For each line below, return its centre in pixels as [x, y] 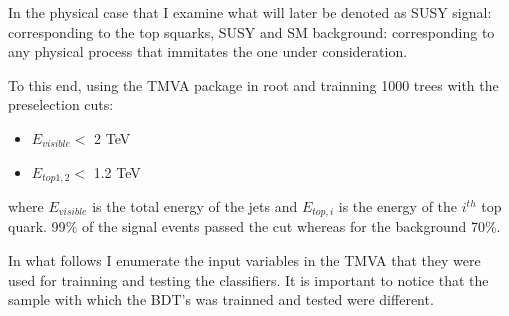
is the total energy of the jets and [195, 206]
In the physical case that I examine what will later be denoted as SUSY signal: [250, 12]
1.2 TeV [117, 171]
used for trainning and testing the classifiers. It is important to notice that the [248, 279]
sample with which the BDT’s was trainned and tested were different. [221, 299]
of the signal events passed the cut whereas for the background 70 [283, 226]
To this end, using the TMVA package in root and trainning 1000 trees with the [253, 84]
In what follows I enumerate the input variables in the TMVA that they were [244, 260]
